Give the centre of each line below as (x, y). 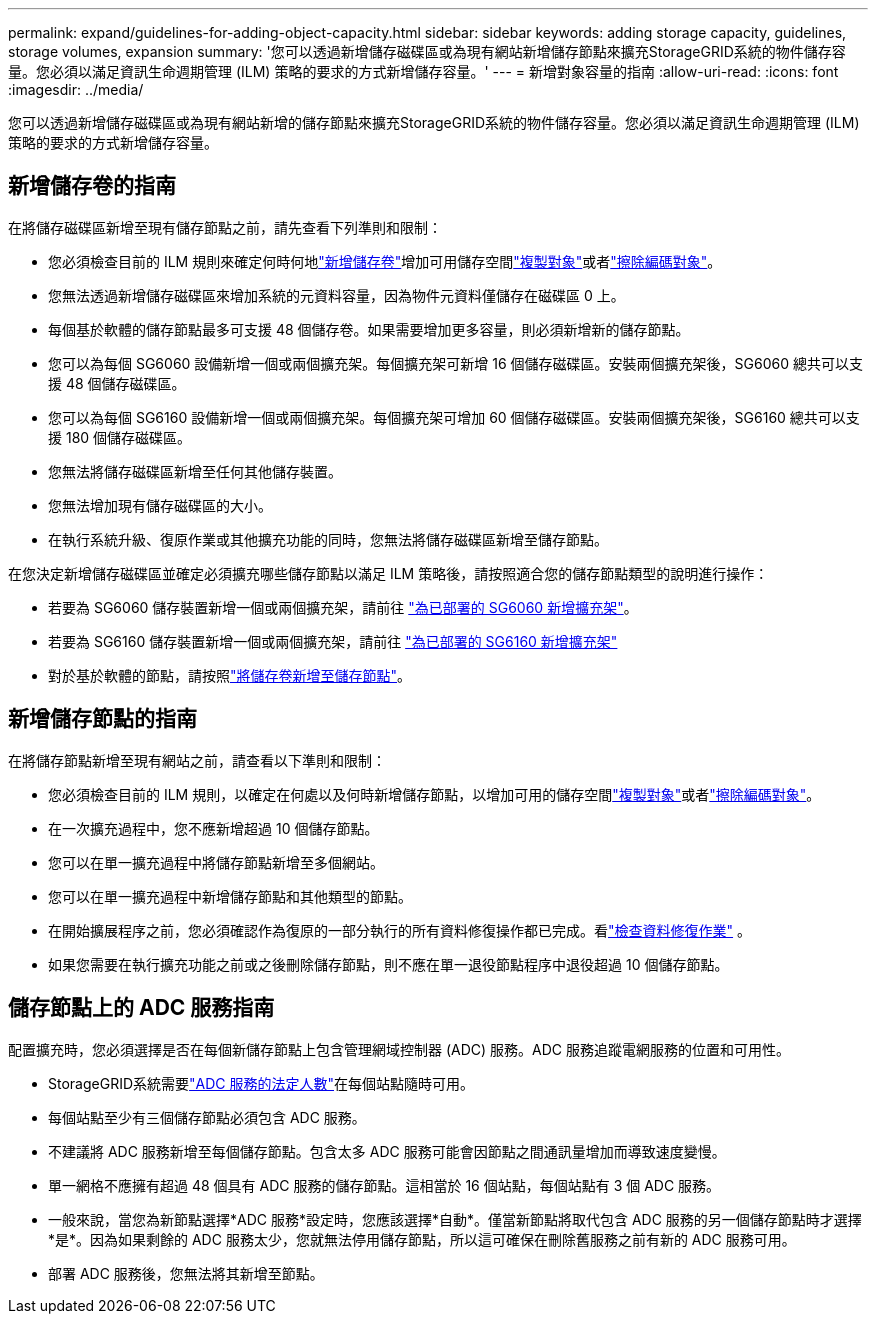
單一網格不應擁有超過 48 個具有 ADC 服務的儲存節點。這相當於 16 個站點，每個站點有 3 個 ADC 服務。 (384, 1185)
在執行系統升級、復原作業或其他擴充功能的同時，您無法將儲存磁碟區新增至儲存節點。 (328, 539)
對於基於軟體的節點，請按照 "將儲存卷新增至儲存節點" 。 (230, 675)
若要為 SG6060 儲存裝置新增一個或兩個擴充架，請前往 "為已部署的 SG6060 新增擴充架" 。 (343, 607)
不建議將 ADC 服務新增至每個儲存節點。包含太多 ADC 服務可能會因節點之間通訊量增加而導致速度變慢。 (387, 1151)
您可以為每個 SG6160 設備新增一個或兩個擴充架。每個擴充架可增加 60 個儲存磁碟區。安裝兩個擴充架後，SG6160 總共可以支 (454, 417)
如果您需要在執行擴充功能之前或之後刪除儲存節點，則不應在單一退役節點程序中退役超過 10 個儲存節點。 (388, 964)
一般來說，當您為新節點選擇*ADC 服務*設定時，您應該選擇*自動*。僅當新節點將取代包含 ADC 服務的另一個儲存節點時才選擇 (455, 1219)
